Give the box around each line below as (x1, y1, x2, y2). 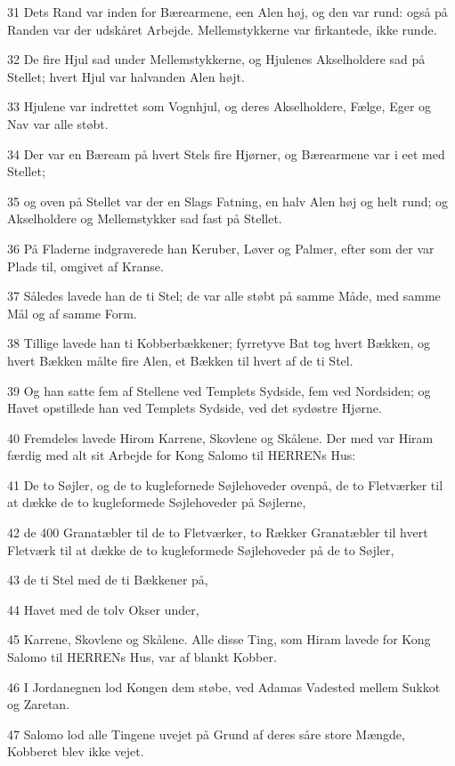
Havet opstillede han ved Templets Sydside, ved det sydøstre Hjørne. (7, 399, 382, 417)
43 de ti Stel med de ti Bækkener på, (7, 570, 208, 589)
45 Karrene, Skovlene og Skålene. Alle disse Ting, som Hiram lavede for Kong (7, 630, 431, 649)
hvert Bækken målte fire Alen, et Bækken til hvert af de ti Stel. (7, 351, 353, 369)
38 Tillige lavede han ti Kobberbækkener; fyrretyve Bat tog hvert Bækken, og (7, 334, 431, 352)
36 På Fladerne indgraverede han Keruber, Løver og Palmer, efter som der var (7, 238, 435, 257)
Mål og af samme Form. (7, 303, 137, 322)
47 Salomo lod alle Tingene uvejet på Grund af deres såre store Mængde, (7, 724, 405, 743)
